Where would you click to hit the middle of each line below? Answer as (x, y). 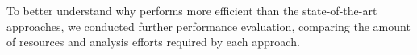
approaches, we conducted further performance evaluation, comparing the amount (208, 26)
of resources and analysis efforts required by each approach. (153, 42)
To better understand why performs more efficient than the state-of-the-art (192, 10)
